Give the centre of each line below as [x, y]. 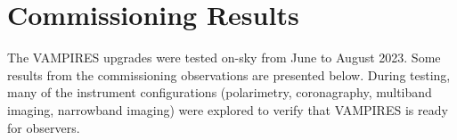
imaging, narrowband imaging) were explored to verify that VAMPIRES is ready [228, 109]
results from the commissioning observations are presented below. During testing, [229, 74]
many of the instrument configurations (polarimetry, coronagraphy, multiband [220, 92]
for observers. [44, 127]
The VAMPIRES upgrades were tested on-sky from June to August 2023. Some [224, 58]
